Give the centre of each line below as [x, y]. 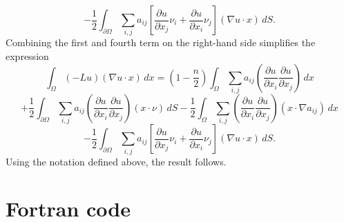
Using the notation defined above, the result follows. [116, 161]
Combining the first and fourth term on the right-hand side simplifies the [161, 42]
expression [27, 55]
